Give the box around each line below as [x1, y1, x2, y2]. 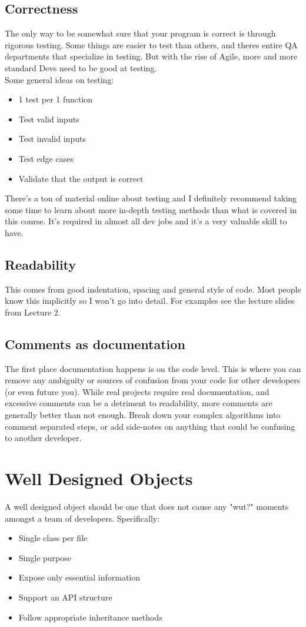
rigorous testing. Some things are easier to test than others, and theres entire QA [5, 38, 298, 51]
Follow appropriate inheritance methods [18, 611, 162, 623]
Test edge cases [18, 152, 74, 164]
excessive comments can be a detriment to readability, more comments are [5, 397, 272, 409]
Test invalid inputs [18, 132, 86, 145]
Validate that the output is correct [18, 172, 144, 184]
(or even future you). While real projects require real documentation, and [5, 385, 270, 397]
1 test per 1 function [18, 93, 93, 105]
